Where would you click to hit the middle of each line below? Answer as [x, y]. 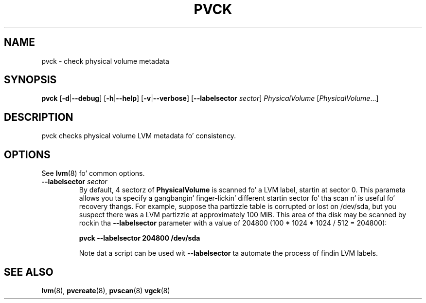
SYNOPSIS [30, 80]
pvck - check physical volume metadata [105, 61]
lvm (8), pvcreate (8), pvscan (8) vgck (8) [106, 290]
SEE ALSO [29, 272]
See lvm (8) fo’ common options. [93, 173]
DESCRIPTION [39, 117]
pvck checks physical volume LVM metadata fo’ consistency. [139, 136]
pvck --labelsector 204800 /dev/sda [140, 238]
